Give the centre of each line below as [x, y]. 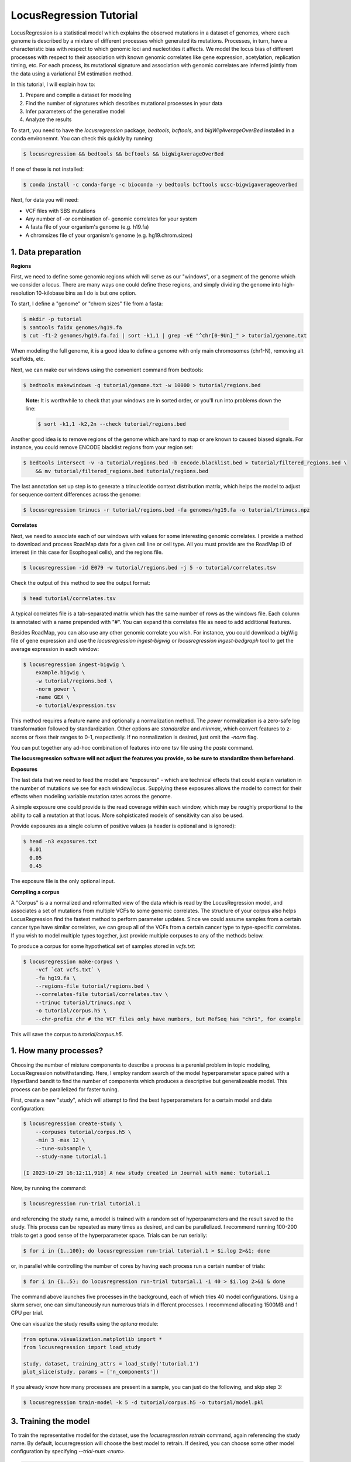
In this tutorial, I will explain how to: [53, 84]
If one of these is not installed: [47, 169]
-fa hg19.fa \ [56, 978]
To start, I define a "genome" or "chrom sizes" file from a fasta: [87, 304]
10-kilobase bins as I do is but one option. [86, 293]
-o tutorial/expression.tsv [76, 705]
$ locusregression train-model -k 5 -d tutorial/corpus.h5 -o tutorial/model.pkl [144, 1403]
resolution [23, 293]
